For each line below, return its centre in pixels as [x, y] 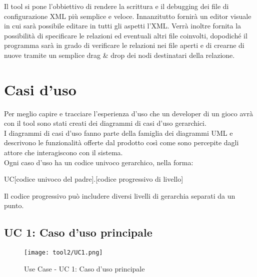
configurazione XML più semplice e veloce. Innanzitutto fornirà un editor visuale [128, 16]
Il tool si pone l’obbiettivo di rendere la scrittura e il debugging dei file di [116, 6]
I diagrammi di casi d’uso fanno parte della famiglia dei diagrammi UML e [118, 133]
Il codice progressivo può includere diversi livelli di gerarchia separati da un [120, 195]
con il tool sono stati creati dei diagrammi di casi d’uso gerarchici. [105, 123]
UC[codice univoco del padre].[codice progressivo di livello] [94, 179]
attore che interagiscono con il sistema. [63, 152]
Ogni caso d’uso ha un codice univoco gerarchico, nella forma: [99, 162]
